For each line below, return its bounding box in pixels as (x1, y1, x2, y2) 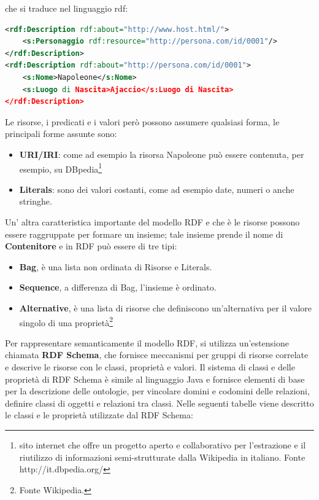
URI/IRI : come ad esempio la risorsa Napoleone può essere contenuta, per (19, 147, 304, 160)
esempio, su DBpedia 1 (19, 160, 102, 175)
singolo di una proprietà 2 (19, 314, 113, 329)
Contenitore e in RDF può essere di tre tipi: (5, 240, 177, 252)
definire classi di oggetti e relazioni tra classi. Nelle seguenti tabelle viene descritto (5, 396, 314, 409)
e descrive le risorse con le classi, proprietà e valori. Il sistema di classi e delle (5, 360, 295, 373)
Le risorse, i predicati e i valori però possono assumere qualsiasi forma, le (5, 115, 280, 128)
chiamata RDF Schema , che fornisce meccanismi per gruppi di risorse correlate (5, 348, 309, 361)
